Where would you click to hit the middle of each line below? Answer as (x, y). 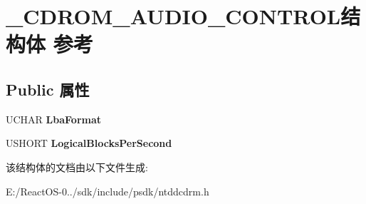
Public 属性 (48, 89)
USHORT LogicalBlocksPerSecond (89, 143)
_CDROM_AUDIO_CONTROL (173, 16)
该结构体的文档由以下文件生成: (77, 167)
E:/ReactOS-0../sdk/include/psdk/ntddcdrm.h (108, 191)
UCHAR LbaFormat (54, 119)
